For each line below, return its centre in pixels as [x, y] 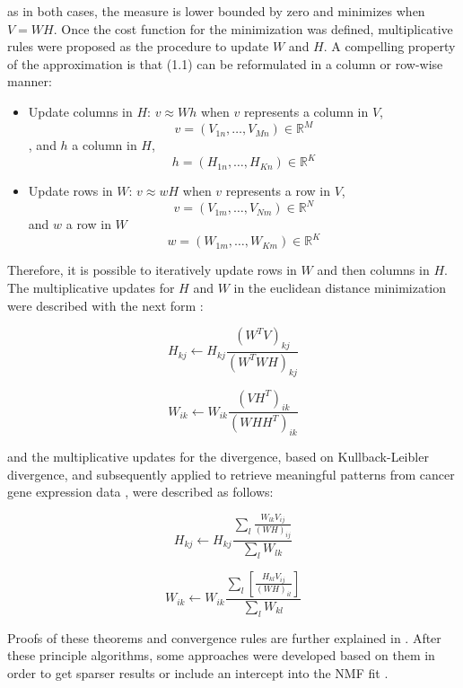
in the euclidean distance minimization [340, 287]
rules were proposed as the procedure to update [138, 46]
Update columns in [80, 111]
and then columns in [373, 270]
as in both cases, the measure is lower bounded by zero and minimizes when [216, 11]
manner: [30, 81]
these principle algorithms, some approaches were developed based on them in [221, 655]
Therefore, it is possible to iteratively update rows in [152, 270]
